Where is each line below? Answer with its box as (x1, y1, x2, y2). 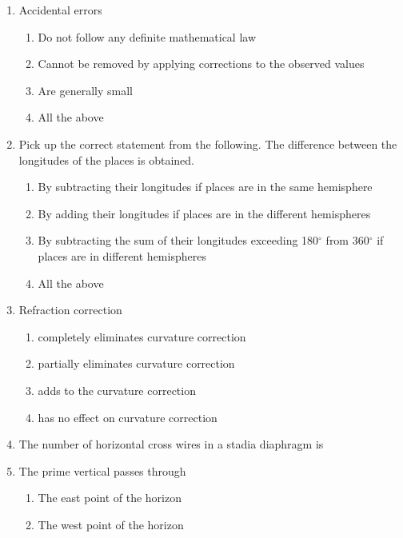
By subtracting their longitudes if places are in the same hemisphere (38, 178, 373, 195)
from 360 (325, 232, 369, 249)
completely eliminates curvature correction (38, 328, 246, 345)
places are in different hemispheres (38, 247, 206, 264)
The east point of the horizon (38, 489, 182, 506)
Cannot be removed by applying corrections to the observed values (38, 55, 365, 72)
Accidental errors (18, 2, 102, 18)
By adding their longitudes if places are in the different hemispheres (38, 205, 371, 221)
